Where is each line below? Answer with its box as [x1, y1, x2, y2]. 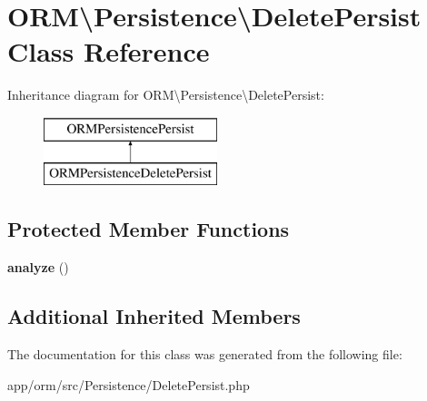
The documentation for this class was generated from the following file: [7, 345, 402, 364]
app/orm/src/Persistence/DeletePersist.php [7, 375, 250, 394]
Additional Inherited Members [7, 302, 301, 330]
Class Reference [7, 33, 210, 70]
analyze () [7, 258, 69, 277]
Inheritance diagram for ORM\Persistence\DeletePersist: [7, 85, 324, 104]
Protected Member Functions [7, 215, 290, 243]
